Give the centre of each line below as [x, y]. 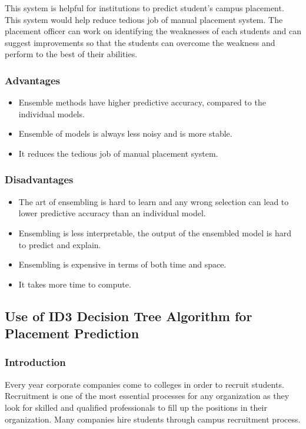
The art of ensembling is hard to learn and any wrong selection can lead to [154, 201]
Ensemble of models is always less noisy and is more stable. [125, 133]
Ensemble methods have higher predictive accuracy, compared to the [142, 102]
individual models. [51, 113]
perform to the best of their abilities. [71, 54]
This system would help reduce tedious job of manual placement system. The [144, 19]
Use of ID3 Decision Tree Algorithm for [129, 316]
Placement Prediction [72, 333]
